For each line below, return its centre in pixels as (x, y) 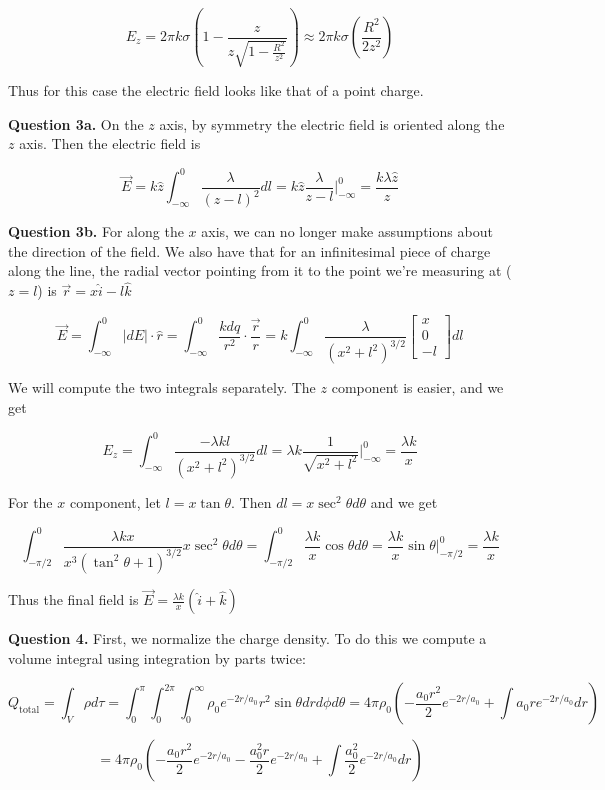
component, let (115, 501)
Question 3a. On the (76, 123)
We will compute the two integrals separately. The (162, 387)
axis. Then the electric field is (110, 143)
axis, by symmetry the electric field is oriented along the (332, 123)
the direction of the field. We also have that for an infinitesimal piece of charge (249, 250)
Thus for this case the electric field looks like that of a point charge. (216, 90)
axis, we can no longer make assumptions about (347, 231)
